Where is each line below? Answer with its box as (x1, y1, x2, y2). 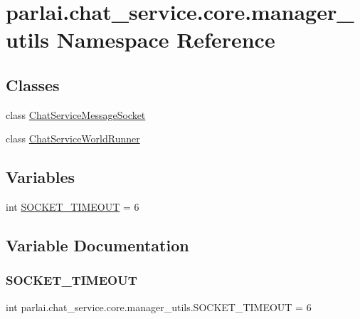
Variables (6, 166, 75, 188)
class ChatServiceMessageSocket (6, 107, 146, 122)
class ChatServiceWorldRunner (6, 131, 140, 146)
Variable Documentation (6, 234, 189, 256)
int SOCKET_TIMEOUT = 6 (6, 199, 139, 214)
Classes (6, 73, 60, 95)
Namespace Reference (56, 25, 275, 54)
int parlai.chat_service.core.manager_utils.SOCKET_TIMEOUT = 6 (6, 299, 312, 314)
